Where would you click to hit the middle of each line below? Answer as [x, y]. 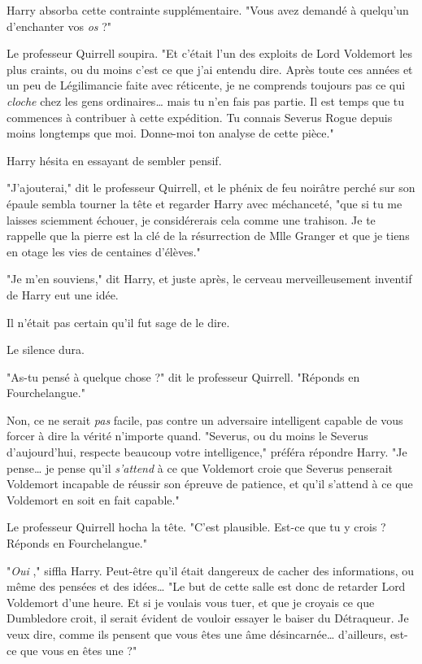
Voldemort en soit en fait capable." [93, 499]
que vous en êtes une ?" [79, 650]
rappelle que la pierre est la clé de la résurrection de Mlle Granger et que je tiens [208, 236]
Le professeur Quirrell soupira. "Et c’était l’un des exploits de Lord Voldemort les [209, 53]
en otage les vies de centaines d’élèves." [104, 251]
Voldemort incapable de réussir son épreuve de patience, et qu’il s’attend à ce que [210, 484]
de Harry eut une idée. [63, 294]
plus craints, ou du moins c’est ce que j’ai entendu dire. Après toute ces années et [210, 69]
